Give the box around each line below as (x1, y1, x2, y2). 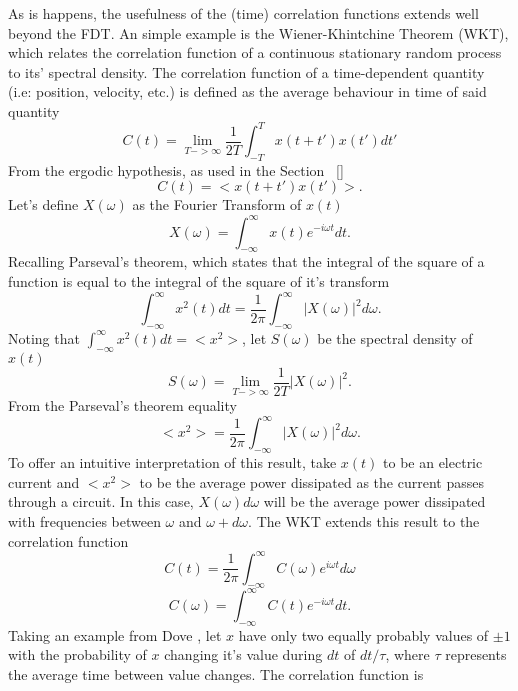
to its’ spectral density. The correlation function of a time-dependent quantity (8, 61, 485, 82)
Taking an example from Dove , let (8, 624, 222, 645)
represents (445, 644, 507, 665)
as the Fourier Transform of (132, 194, 302, 215)
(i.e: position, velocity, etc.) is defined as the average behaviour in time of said (8, 81, 487, 102)
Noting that (8, 327, 80, 348)
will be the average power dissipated (263, 491, 486, 512)
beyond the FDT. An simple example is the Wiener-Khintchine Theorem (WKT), (8, 22, 509, 43)
